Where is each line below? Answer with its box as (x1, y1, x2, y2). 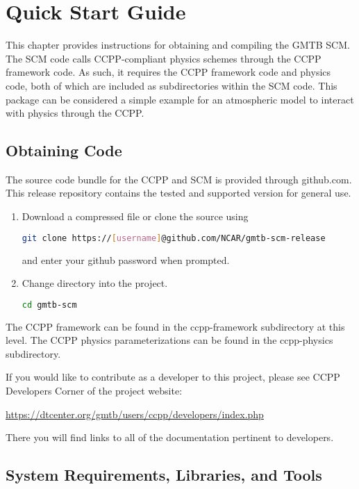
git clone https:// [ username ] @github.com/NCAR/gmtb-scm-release (22, 233, 326, 243)
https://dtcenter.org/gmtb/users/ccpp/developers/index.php (6, 406, 264, 421)
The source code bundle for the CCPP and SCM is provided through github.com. (6, 172, 352, 186)
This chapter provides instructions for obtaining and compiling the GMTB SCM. (6, 38, 350, 52)
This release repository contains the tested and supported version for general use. (6, 185, 351, 200)
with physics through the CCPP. (6, 106, 144, 120)
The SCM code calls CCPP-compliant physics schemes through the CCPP (6, 51, 322, 65)
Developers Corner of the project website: (6, 383, 183, 397)
